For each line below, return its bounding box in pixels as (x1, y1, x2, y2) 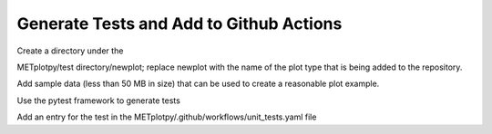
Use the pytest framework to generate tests (16, 95, 181, 106)
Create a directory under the (16, 45, 124, 56)
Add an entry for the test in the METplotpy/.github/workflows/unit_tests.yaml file (16, 111, 317, 122)
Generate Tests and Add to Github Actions (16, 14, 343, 33)
